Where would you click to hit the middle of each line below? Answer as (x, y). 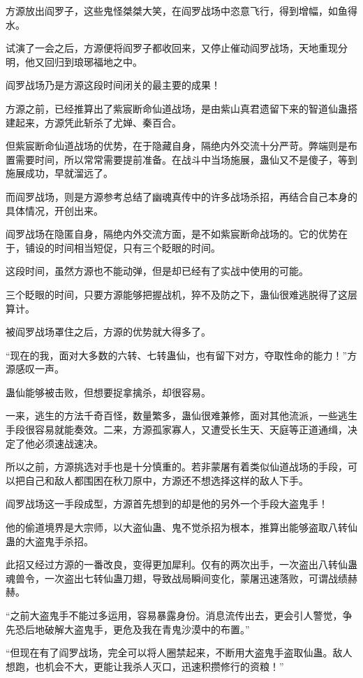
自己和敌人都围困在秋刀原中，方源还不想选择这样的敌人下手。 (166, 480)
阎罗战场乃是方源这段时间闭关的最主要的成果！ (113, 85)
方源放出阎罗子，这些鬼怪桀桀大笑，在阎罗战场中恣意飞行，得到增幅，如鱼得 (181, 10)
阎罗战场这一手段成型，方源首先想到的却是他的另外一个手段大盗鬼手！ (167, 504)
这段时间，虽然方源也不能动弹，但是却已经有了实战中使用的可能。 (157, 271)
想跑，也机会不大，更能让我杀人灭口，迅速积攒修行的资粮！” (145, 666)
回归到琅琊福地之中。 (93, 61)
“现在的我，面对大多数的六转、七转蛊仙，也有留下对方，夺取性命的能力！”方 (181, 355)
